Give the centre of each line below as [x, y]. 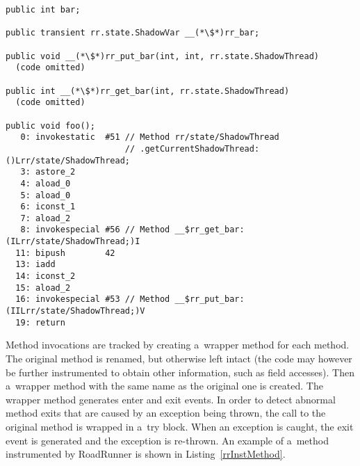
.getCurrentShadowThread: [200, 148]
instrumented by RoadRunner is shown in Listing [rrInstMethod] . [146, 454]
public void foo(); [50, 126]
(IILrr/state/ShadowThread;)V [75, 311]
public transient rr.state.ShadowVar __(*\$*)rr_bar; [133, 33]
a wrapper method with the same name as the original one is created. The [164, 386]
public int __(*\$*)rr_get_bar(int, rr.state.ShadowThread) [148, 91]
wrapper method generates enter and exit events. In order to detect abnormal [171, 399]
